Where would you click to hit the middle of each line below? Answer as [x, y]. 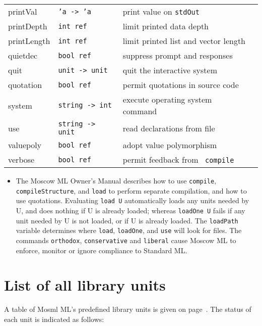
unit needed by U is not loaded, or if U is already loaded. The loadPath [127, 220]
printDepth [28, 26]
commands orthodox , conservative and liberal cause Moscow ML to [126, 240]
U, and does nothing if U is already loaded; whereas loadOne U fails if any [130, 210]
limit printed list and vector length [184, 41]
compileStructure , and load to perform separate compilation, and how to [131, 190]
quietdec [23, 55]
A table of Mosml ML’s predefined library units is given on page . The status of [128, 309]
